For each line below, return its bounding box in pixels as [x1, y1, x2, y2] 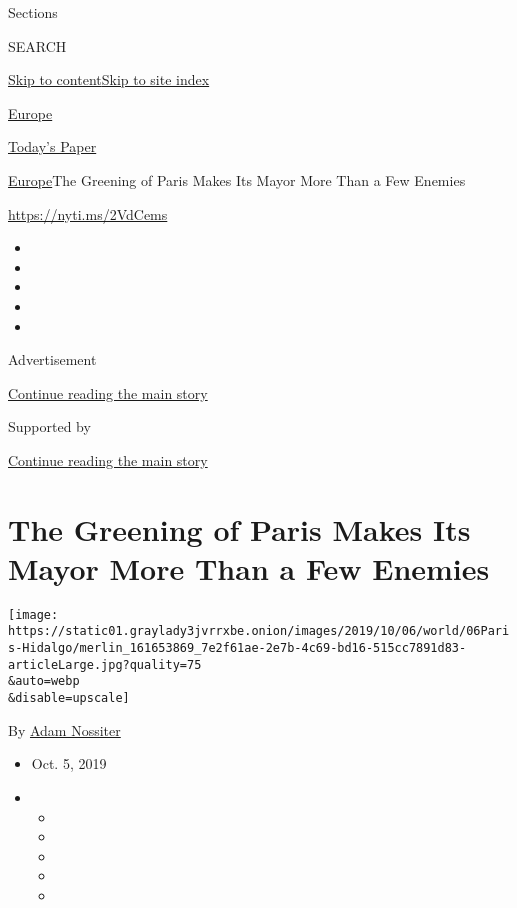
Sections [8, 2, 58, 22]
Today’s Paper [8, 136, 97, 157]
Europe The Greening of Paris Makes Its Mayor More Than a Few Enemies [8, 169, 466, 190]
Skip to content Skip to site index [8, 69, 210, 90]
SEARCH [8, 35, 67, 56]
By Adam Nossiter [8, 719, 121, 740]
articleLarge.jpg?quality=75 [8, 657, 202, 672]
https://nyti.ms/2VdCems [8, 203, 168, 224]
